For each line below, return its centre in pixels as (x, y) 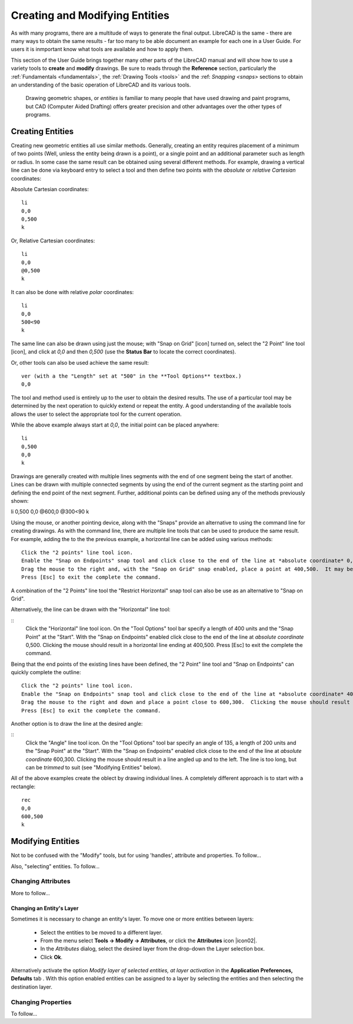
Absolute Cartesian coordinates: (50, 189)
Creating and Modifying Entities (90, 15)
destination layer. (32, 987)
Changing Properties (41, 1002)
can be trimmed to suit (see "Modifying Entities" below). (94, 767)
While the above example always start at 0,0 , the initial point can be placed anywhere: (115, 425)
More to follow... (30, 893)
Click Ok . (51, 957)
